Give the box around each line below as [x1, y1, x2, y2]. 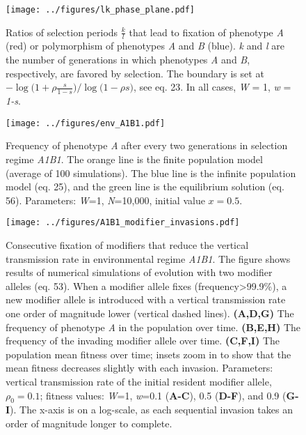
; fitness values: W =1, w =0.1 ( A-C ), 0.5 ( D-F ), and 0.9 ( [40, 388, 287, 402]
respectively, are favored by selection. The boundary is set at [6, 66, 264, 80]
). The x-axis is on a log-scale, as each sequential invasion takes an [10, 402, 293, 417]
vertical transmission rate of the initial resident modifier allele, [6, 374, 272, 388]
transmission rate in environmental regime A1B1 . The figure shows [6, 251, 291, 266]
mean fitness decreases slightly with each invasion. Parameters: [6, 360, 273, 375]
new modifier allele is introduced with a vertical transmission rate [6, 292, 286, 307]
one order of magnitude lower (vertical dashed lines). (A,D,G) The [6, 305, 294, 320]
